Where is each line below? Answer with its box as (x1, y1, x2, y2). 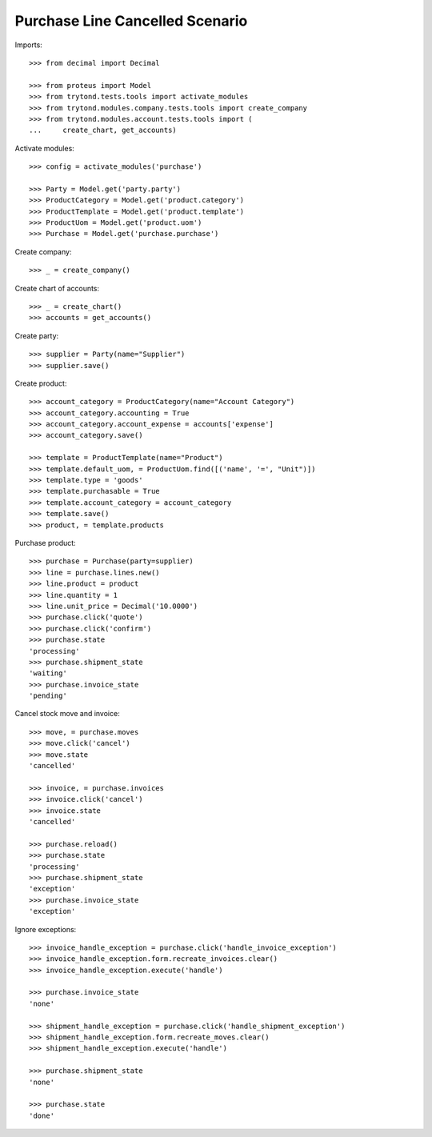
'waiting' (29, 669, 67, 678)
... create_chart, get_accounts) (29, 126, 178, 135)
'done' (29, 1111, 55, 1120)
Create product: (14, 378, 67, 388)
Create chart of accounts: (14, 283, 100, 293)
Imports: (14, 40, 43, 50)
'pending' (29, 691, 67, 700)
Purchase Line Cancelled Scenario (14, 12, 248, 30)
